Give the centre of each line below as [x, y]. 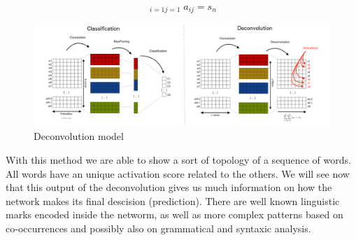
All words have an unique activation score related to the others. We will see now [178, 173]
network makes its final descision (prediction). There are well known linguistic [173, 200]
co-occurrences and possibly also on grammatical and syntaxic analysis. [158, 228]
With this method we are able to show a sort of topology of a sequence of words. [178, 160]
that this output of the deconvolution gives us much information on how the [169, 187]
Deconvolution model [79, 136]
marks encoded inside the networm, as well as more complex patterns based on [175, 214]
